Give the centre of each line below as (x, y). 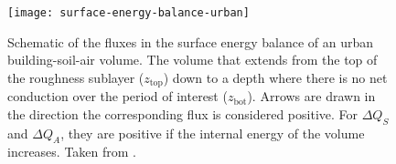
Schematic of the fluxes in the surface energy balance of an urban (191, 41)
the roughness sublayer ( (76, 77)
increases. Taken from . (72, 152)
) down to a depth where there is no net (275, 77)
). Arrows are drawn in (311, 96)
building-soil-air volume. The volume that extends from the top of (193, 60)
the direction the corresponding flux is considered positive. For (183, 113)
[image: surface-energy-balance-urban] (128, 13)
